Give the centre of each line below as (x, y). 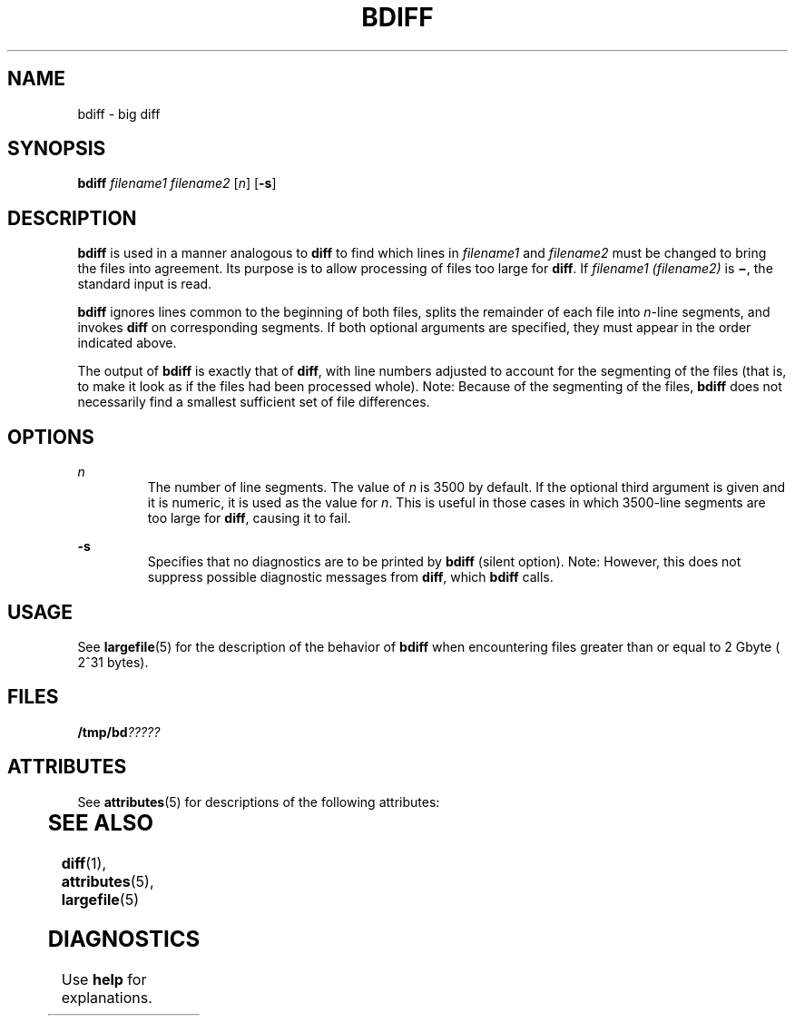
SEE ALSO (100, 822)
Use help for (104, 980)
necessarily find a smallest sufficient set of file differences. (254, 402)
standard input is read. (145, 284)
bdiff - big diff (119, 113)
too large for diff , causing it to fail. (249, 518)
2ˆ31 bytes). (113, 662)
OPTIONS (51, 437)
